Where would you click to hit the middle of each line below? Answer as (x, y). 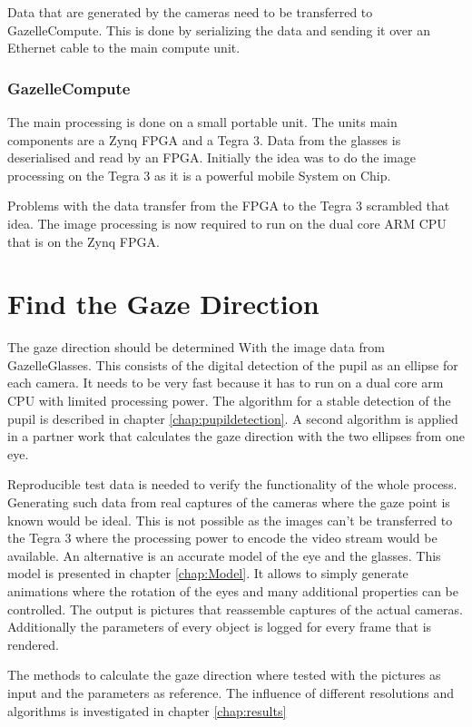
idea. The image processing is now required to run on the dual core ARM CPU (227, 223)
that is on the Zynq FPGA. (84, 241)
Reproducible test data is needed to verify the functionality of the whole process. (232, 484)
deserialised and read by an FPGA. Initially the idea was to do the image (211, 157)
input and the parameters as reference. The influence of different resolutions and (231, 692)
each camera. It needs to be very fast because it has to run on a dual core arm (226, 383)
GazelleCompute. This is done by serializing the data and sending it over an (219, 29)
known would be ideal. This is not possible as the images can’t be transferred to (230, 520)
